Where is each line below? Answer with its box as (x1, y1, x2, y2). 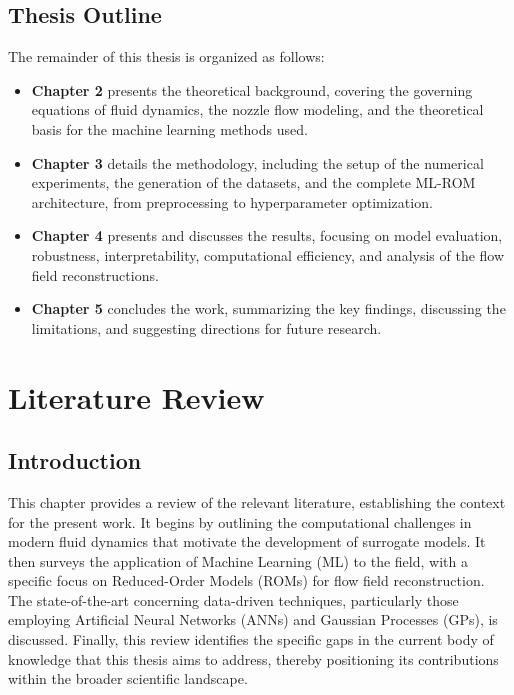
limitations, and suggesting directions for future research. (31, 317, 382, 338)
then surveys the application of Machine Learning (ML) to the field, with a (8, 550, 468, 571)
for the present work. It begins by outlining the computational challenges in (8, 511, 472, 532)
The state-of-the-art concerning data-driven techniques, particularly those (8, 589, 459, 610)
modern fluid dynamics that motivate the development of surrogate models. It (8, 531, 486, 552)
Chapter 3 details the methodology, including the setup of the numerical (31, 152, 484, 173)
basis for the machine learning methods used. (31, 118, 308, 139)
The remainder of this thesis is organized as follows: (8, 46, 325, 67)
